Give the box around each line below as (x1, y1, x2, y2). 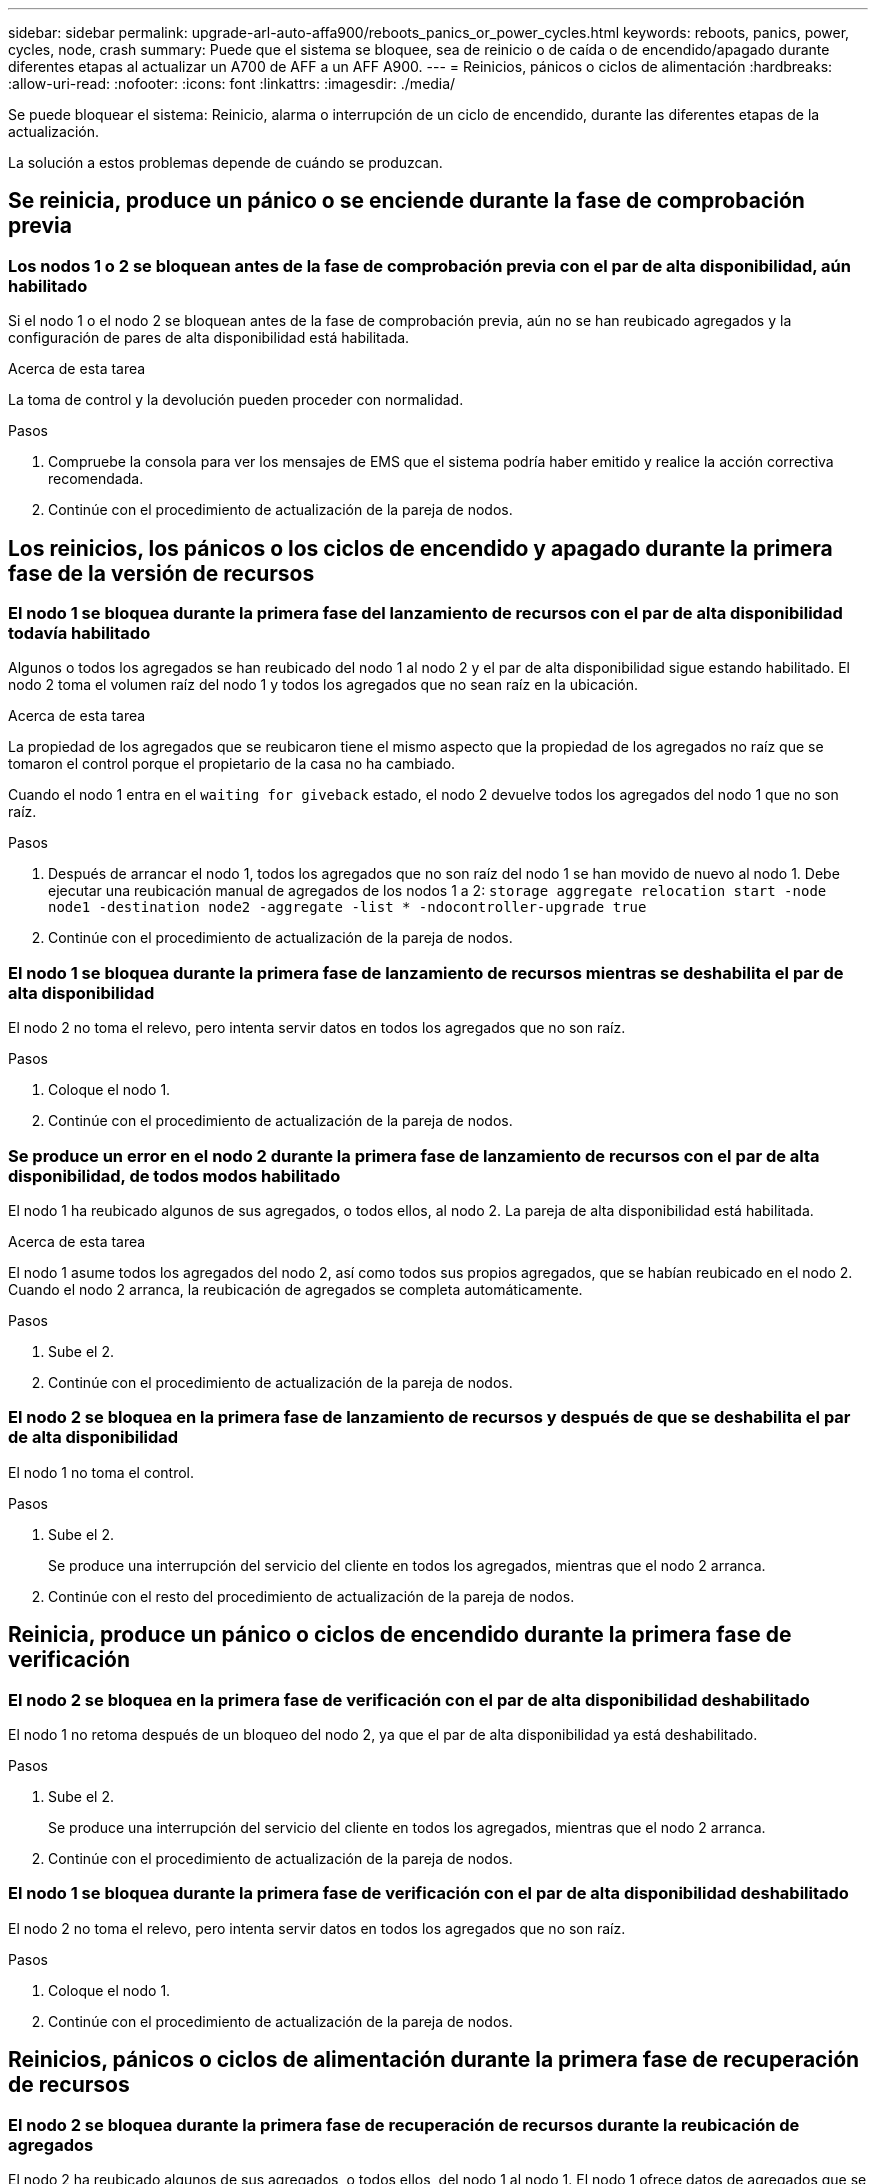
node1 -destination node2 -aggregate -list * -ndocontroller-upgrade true (48, 899, 647, 916)
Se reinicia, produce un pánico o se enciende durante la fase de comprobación (8, 188, 805, 214)
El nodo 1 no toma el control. (8, 1463, 195, 1481)
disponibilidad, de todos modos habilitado (8, 1165, 341, 1186)
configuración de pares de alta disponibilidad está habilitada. (8, 329, 410, 347)
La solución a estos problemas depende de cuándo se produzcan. (8, 154, 443, 171)
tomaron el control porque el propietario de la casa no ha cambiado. (8, 755, 456, 773)
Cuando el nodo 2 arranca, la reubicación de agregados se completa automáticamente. (8, 1280, 583, 1298)
